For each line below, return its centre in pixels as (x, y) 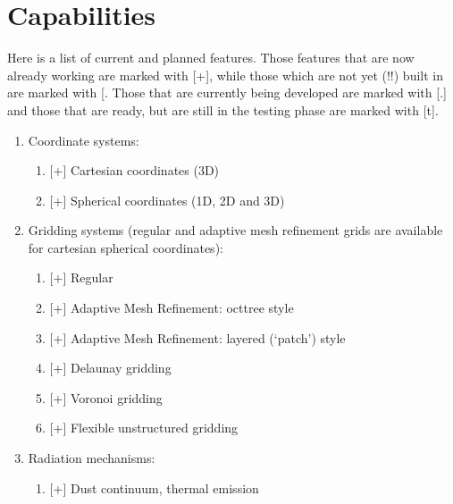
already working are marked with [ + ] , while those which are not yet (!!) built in (225, 75)
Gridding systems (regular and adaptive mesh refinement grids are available (235, 230)
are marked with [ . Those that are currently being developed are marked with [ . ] (227, 92)
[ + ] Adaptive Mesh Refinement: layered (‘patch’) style (197, 337)
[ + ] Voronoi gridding (106, 397)
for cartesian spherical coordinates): (126, 247)
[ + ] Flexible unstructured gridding (144, 428)
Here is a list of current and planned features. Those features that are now (211, 58)
